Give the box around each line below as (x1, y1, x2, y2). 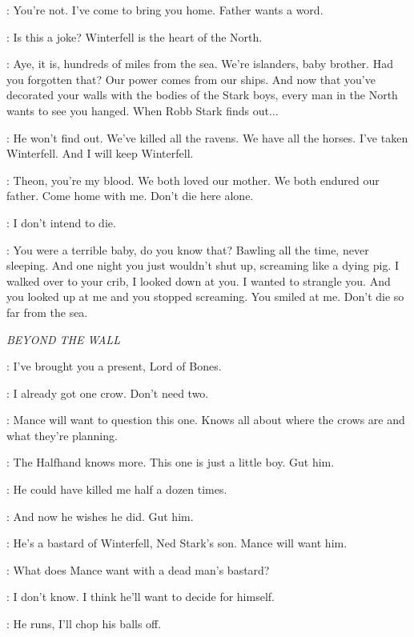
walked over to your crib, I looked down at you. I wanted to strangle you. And (6, 272, 391, 289)
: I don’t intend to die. (6, 214, 116, 230)
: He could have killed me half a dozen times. (6, 481, 227, 498)
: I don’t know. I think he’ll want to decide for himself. (6, 588, 275, 605)
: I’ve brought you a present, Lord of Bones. (6, 358, 222, 375)
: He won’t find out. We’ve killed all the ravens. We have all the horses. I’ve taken (6, 129, 408, 146)
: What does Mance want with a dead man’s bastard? (6, 561, 270, 578)
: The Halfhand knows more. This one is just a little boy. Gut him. (6, 454, 335, 471)
